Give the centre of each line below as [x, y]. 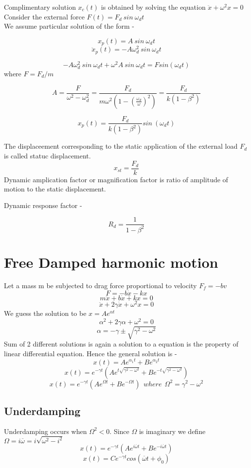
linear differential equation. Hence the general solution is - [90, 353]
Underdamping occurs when [45, 431]
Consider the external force [44, 16]
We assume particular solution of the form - [69, 26]
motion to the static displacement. [55, 189]
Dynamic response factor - [43, 205]
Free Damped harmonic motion [111, 262]
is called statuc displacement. [47, 156]
